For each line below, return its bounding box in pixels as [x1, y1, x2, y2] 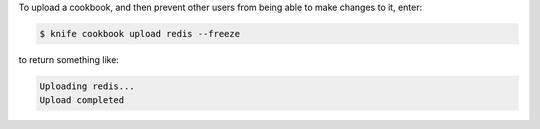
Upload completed [39, 95, 125, 106]
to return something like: [18, 53, 120, 65]
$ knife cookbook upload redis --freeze [39, 28, 240, 39]
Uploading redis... [39, 80, 135, 92]
